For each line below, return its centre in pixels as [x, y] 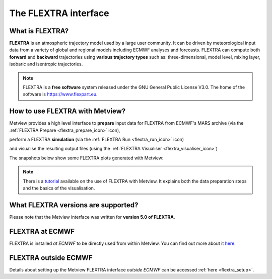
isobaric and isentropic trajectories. [46, 64]
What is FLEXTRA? [39, 31]
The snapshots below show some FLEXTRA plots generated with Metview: [86, 158]
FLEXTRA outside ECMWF [51, 258]
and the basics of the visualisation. [59, 188]
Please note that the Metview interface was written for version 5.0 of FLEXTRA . [92, 217]
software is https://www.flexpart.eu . [60, 94]
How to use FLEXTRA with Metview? [67, 111]
